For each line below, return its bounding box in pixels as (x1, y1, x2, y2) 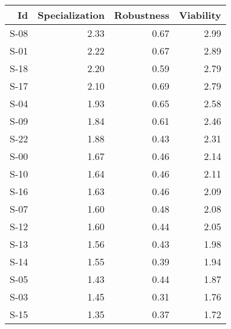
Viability (178, 8, 221, 22)
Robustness (114, 8, 169, 22)
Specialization (37, 8, 105, 22)
